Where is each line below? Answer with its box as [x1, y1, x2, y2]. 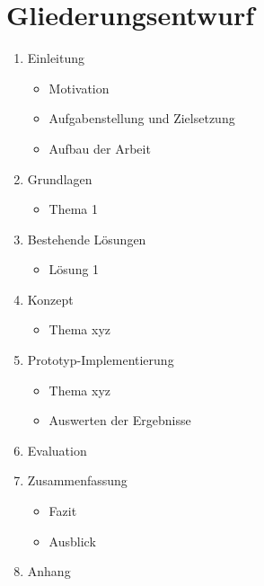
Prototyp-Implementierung [27, 351, 174, 369]
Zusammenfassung [27, 471, 128, 490]
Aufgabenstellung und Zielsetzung [48, 109, 235, 128]
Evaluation [27, 440, 87, 459]
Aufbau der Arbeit [48, 138, 151, 157]
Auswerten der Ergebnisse [48, 411, 191, 430]
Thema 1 [48, 200, 99, 218]
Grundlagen [27, 169, 92, 188]
